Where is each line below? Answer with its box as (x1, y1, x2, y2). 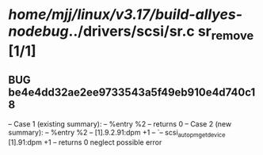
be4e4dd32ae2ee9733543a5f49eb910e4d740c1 (8, 85, 256, 100)
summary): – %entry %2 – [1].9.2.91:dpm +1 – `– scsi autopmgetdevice (8, 127, 226, 139)
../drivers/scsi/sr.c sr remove (68, 22, 254, 43)
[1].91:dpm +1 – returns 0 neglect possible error (8, 138, 162, 147)
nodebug (8, 22, 69, 40)
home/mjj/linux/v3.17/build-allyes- (8, 6, 243, 24)
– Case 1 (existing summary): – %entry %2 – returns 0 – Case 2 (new (8, 119, 232, 128)
